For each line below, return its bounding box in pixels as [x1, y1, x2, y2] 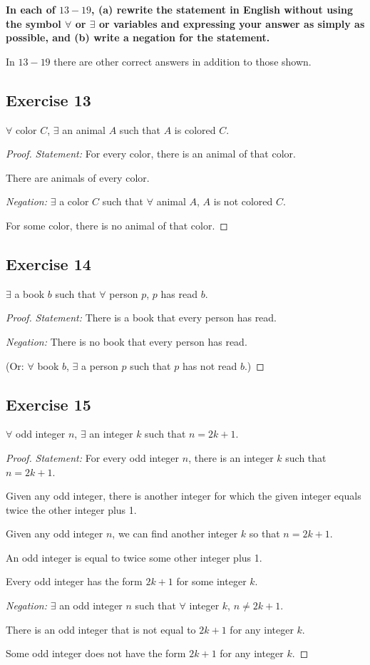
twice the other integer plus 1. [6, 502, 137, 517]
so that [249, 526, 280, 541]
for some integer [176, 574, 247, 589]
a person [81, 358, 118, 373]
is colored [174, 122, 216, 137]
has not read [182, 358, 237, 373]
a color [59, 194, 89, 209]
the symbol [6, 16, 61, 31]
